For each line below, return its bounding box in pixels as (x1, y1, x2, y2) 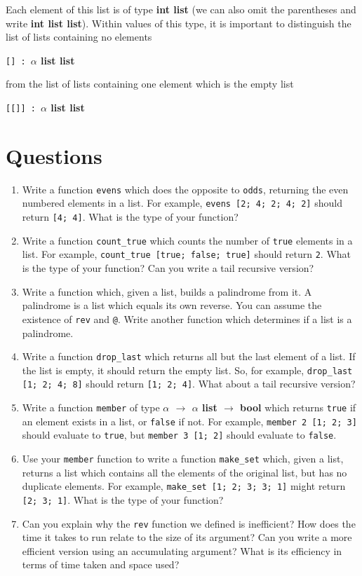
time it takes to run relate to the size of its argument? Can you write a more (22, 530, 352, 544)
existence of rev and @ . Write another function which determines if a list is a (22, 311, 352, 326)
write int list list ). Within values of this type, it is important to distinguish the (6, 15, 351, 30)
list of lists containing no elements (6, 29, 152, 44)
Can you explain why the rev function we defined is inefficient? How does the (22, 516, 356, 530)
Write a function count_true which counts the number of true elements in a (22, 233, 353, 247)
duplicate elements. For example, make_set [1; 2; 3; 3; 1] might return (22, 479, 346, 493)
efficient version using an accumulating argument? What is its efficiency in (22, 543, 342, 558)
